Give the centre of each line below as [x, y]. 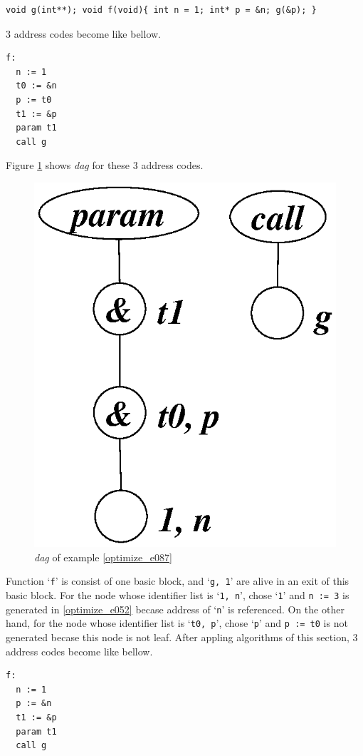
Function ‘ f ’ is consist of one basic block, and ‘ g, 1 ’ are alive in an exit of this [178, 581]
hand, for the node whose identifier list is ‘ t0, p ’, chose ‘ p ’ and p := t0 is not [177, 623]
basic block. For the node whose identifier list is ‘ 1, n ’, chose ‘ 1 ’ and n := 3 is [178, 595]
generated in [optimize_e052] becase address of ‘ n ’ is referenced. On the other [175, 609]
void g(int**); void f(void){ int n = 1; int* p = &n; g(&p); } [161, 10]
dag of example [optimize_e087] [103, 557]
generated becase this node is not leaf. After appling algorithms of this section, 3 [182, 637]
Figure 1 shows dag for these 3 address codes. [105, 165]
